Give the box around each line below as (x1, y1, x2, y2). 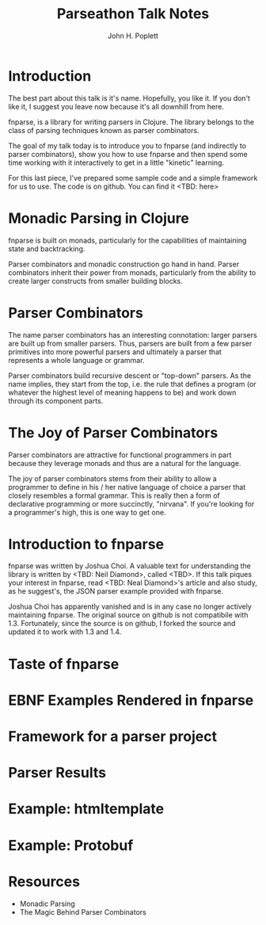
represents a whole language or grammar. (8, 355, 145, 365)
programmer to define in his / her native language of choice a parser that (8, 482, 246, 491)
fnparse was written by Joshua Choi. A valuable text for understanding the (8, 561, 252, 571)
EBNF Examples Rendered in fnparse (8, 691, 254, 709)
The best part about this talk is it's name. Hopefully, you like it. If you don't (8, 93, 251, 103)
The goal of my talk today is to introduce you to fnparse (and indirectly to (8, 140, 247, 151)
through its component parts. (8, 396, 104, 405)
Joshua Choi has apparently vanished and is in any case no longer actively (8, 602, 252, 611)
